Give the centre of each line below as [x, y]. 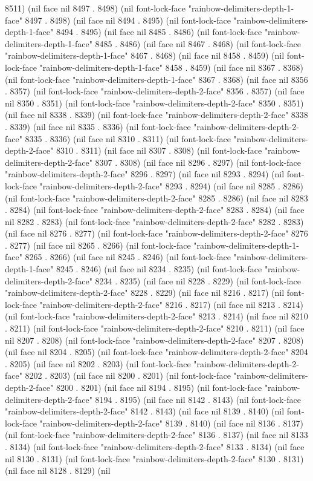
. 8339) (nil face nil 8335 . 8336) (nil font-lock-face [98, 126]
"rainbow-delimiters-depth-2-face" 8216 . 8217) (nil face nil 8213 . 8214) [171, 304]
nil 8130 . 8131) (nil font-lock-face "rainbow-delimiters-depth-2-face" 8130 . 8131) [154, 458]
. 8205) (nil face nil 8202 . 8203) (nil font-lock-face [98, 363]
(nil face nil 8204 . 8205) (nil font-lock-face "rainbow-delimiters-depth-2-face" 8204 [156, 352]
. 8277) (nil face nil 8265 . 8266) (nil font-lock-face [98, 245]
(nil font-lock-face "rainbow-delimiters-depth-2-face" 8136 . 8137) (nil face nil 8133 [156, 435]
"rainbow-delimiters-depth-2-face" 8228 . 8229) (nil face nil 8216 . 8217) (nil [145, 293]
